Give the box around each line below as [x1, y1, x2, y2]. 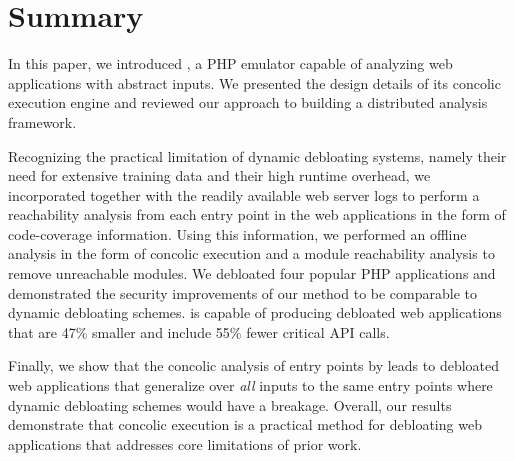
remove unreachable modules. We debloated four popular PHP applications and [8, 263, 496, 284]
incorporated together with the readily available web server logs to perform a [8, 184, 480, 205]
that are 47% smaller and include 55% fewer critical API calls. [8, 321, 390, 342]
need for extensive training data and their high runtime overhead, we [8, 165, 431, 186]
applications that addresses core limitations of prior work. [8, 433, 362, 454]
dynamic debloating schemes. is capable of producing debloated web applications [8, 302, 502, 323]
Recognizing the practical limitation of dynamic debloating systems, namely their [8, 145, 507, 166]
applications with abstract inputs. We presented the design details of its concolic [8, 72, 501, 93]
